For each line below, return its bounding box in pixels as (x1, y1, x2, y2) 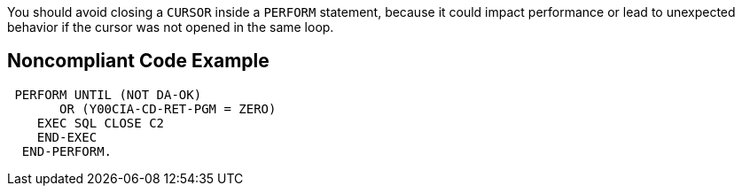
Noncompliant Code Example (7, 50, 269, 73)
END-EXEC (36, 129, 98, 144)
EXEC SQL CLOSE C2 (36, 115, 165, 130)
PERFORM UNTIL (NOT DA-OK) (14, 87, 202, 102)
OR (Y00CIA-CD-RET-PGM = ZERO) (59, 101, 277, 116)
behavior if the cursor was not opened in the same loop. (7, 19, 334, 35)
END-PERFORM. (21, 143, 113, 158)
